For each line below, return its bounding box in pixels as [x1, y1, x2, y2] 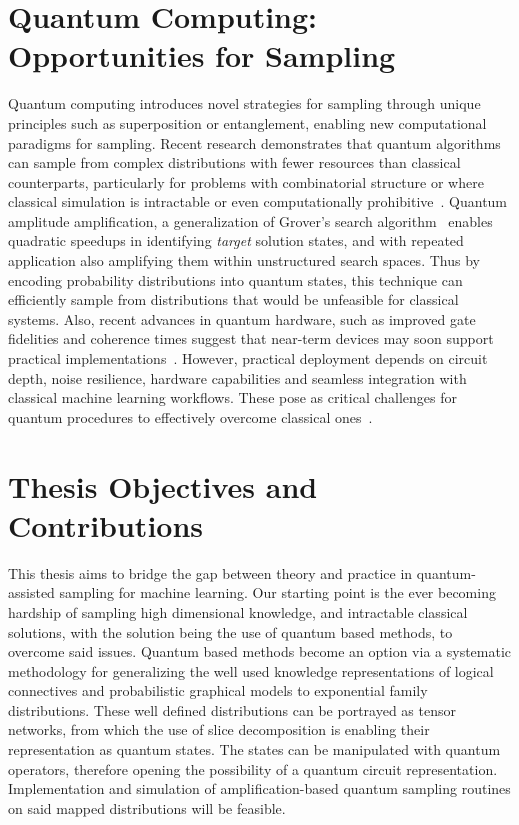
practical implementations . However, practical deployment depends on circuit [8, 348, 488, 369]
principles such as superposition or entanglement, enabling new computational [8, 112, 487, 133]
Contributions [8, 504, 204, 545]
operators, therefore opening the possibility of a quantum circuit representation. [8, 758, 498, 779]
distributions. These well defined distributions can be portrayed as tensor [8, 699, 456, 720]
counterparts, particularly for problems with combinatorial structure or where [8, 171, 484, 192]
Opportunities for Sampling [8, 35, 396, 76]
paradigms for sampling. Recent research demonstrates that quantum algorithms [8, 132, 501, 153]
